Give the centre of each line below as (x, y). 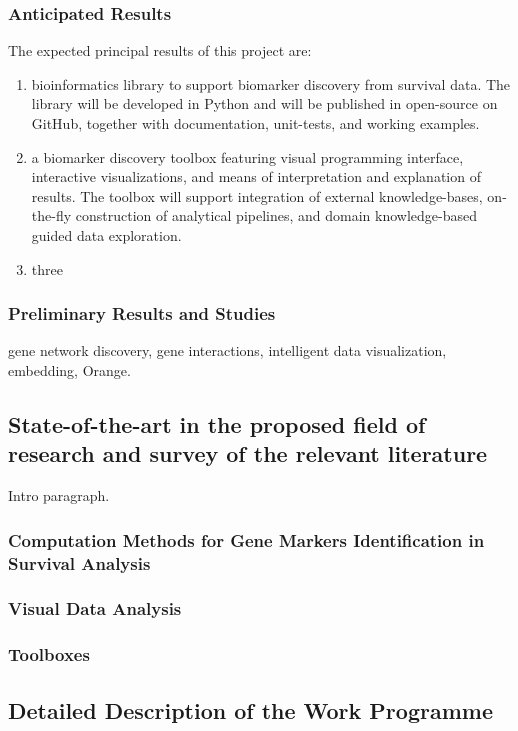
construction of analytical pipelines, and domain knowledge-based (276, 215)
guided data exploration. (106, 234)
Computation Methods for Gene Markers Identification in (246, 539)
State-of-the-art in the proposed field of (217, 423)
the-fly (51, 215)
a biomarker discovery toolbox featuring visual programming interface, (247, 156)
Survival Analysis (79, 562)
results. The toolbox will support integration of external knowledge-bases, (257, 195)
